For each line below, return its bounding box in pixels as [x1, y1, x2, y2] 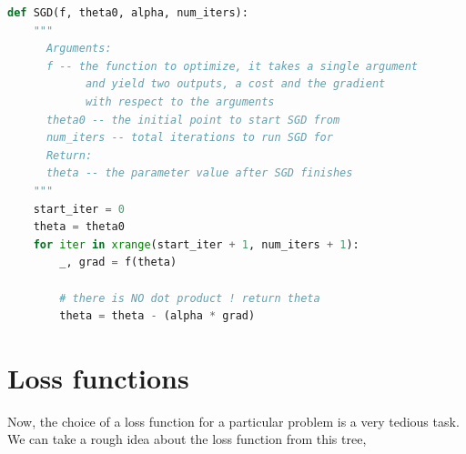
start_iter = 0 [33, 202, 125, 216]
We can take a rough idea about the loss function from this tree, [7, 429, 367, 449]
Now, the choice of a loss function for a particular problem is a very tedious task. [7, 411, 460, 430]
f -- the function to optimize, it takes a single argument [46, 59, 419, 73]
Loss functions [7, 358, 189, 396]
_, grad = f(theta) [59, 256, 177, 269]
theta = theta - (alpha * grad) [59, 309, 256, 323]
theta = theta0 [33, 220, 125, 234]
